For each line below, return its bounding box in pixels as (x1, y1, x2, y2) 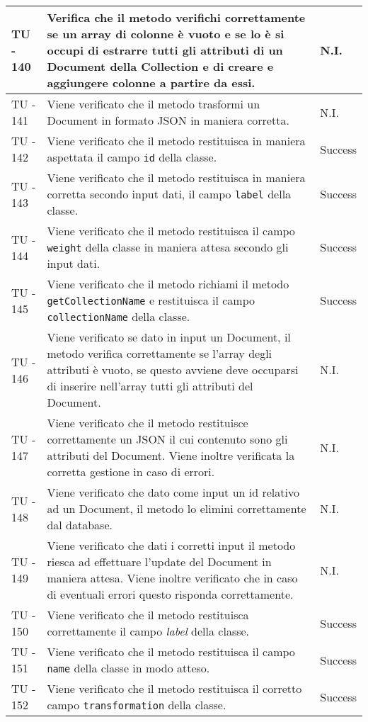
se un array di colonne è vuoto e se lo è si (47, 26, 284, 42)
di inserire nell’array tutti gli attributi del (47, 378, 253, 394)
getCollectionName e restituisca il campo (47, 292, 255, 308)
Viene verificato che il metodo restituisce (47, 414, 248, 431)
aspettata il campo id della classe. (47, 149, 217, 165)
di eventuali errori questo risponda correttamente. (47, 586, 294, 602)
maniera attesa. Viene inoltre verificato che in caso (47, 570, 298, 586)
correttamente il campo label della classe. (47, 623, 250, 639)
